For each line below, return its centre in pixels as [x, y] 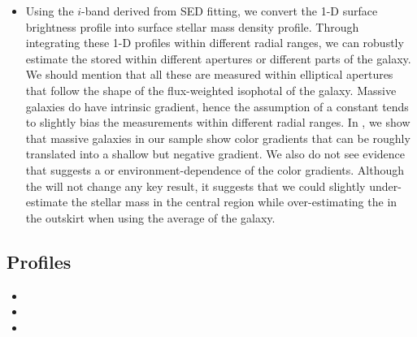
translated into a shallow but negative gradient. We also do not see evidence [215, 154]
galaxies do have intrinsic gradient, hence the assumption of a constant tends [217, 106]
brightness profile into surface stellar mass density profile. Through [192, 26]
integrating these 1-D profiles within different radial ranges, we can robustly [215, 43]
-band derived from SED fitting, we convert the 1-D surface [230, 11]
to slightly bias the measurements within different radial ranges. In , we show [218, 122]
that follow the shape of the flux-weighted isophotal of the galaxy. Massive [211, 90]
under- [385, 186]
